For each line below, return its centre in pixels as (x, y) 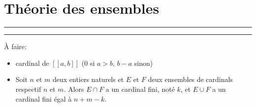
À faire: (15, 46)
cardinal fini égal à (44, 98)
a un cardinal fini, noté (140, 89)
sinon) (144, 63)
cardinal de (32, 63)
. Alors (74, 89)
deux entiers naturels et (88, 79)
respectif (28, 89)
